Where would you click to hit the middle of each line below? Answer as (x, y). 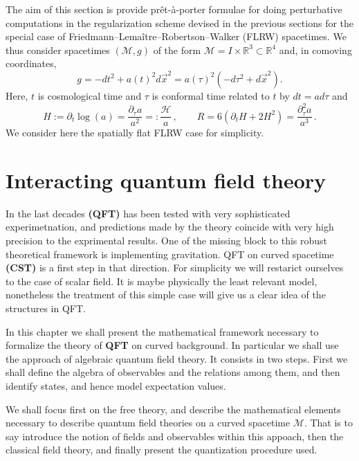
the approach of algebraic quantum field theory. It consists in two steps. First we (177, 358)
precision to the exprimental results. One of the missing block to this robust (167, 241)
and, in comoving (315, 49)
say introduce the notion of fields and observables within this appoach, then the (175, 436)
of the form (177, 49)
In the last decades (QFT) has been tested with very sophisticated (148, 213)
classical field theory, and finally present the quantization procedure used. (162, 450)
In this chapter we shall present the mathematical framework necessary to (162, 331)
